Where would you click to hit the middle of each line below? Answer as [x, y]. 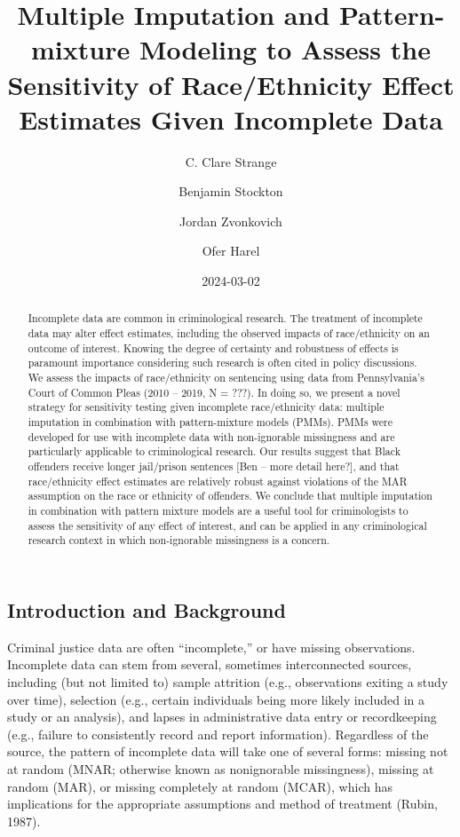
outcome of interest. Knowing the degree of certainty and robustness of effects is [213, 347]
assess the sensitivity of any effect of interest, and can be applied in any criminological [227, 525]
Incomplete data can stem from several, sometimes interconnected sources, [210, 664]
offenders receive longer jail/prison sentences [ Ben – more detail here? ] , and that [214, 466]
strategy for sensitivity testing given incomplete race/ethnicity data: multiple [206, 407]
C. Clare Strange [231, 161]
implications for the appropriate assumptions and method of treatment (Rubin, [222, 804]
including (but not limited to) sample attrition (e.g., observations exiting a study [228, 681]
